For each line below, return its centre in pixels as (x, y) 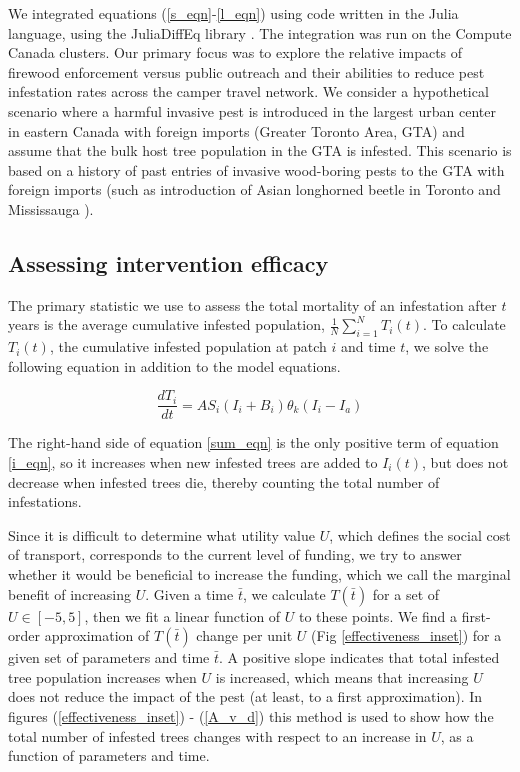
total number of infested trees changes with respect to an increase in (217, 735)
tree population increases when (102, 676)
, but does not (465, 461)
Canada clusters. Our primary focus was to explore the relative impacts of (235, 52)
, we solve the (447, 346)
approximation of (97, 635)
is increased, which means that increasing (342, 676)
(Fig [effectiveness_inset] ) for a (406, 635)
